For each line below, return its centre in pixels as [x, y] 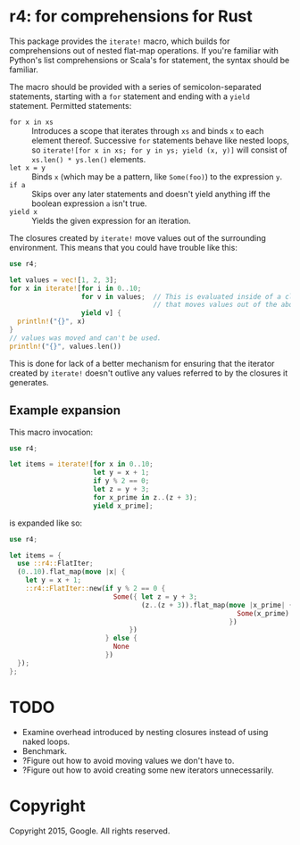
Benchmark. [44, 750]
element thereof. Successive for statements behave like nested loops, [161, 140]
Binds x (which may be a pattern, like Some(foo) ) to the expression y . [157, 177]
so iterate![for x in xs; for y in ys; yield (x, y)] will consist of [159, 150]
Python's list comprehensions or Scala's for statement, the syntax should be [150, 60]
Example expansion [65, 411]
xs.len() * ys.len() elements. [89, 159]
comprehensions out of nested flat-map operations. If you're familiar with [144, 50]
